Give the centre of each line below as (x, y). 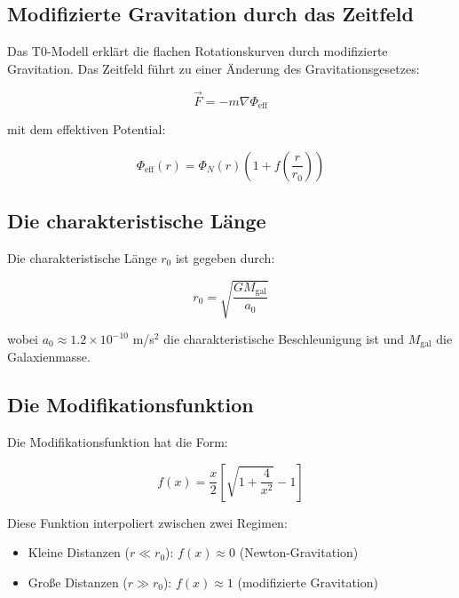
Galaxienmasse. (49, 357)
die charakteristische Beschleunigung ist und (284, 339)
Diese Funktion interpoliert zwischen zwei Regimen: (147, 522)
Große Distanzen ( (78, 582)
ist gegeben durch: (225, 257)
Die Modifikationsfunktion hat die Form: (118, 442)
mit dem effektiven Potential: (87, 129)
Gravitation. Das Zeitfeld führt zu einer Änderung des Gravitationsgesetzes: (214, 68)
